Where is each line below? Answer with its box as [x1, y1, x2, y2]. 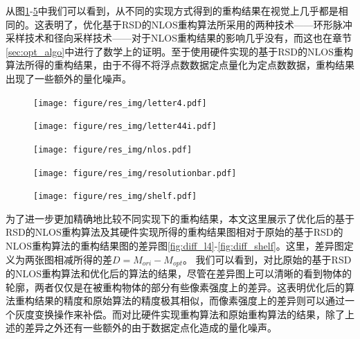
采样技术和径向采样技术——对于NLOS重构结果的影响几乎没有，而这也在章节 [6, 31, 352, 45]
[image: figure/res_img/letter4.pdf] [33, 98, 207, 108]
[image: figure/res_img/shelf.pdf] [33, 191, 197, 202]
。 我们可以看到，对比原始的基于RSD [182, 252, 352, 266]
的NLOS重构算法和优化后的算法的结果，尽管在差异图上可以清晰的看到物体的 [6, 266, 352, 281]
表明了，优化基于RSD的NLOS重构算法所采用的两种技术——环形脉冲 [44, 17, 352, 31]
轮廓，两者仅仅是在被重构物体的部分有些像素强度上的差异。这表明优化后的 [6, 279, 345, 294]
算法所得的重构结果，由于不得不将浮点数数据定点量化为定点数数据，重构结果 [6, 58, 354, 72]
